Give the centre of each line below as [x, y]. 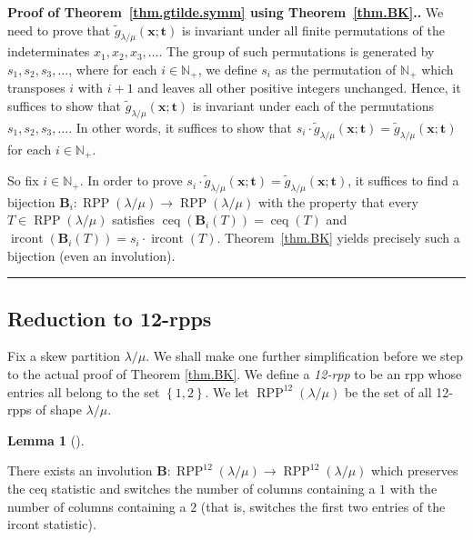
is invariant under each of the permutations [313, 106]
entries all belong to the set [84, 391]
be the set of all [388, 391]
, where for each [113, 69]
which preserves [414, 470]
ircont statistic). [52, 524]
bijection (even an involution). [91, 255]
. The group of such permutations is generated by [297, 51]
